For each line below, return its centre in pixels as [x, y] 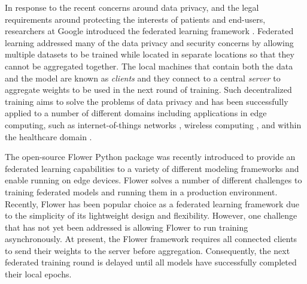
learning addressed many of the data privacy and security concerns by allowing [149, 42]
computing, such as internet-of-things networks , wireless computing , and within [153, 124]
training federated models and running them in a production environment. [141, 191]
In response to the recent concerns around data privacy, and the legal [132, 7]
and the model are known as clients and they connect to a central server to [143, 78]
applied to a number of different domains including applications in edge [136, 113]
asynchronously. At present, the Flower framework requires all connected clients [151, 239]
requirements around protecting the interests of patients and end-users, [135, 19]
